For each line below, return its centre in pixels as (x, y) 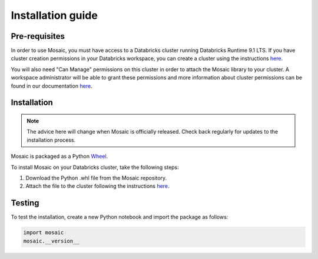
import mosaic (44, 233)
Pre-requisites (38, 36)
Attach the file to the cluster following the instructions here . (97, 186)
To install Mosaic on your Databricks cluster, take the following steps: (95, 167)
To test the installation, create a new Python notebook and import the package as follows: (120, 217)
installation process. (51, 140)
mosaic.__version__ (51, 241)
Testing (25, 203)
